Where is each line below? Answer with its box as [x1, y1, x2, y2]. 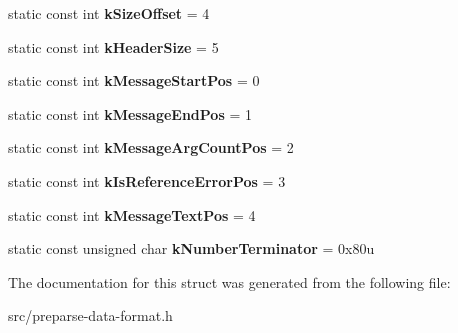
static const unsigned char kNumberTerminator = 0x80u [8, 238, 375, 259]
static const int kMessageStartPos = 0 [8, 70, 260, 91]
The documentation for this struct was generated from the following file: [8, 271, 451, 292]
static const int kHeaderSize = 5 [8, 36, 219, 57]
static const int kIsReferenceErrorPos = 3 [8, 170, 286, 191]
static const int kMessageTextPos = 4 [8, 204, 256, 225]
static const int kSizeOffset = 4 [8, 3, 210, 23]
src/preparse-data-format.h [8, 305, 173, 326]
